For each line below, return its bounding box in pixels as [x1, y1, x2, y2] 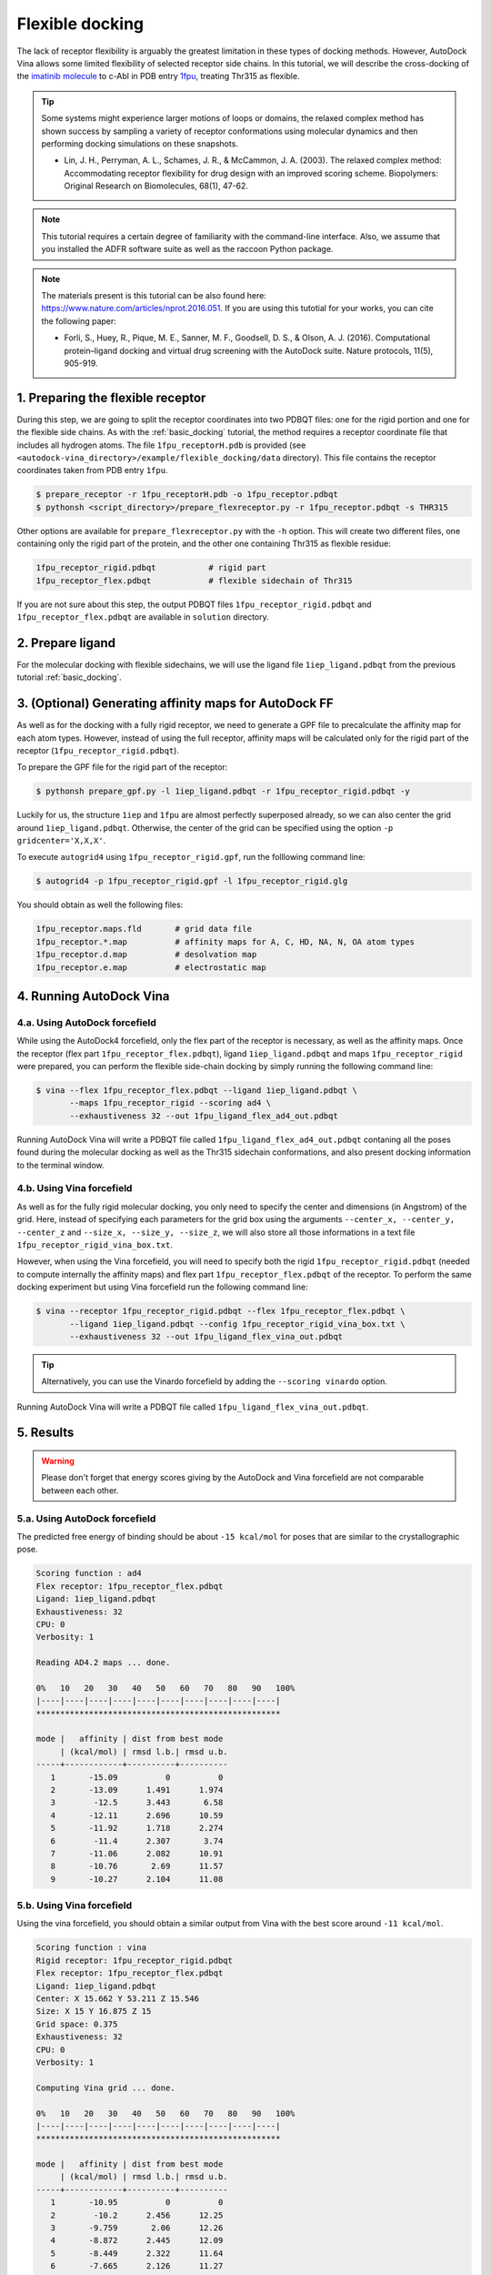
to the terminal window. [16, 1159, 105, 1170]
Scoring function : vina [35, 1943, 147, 1953]
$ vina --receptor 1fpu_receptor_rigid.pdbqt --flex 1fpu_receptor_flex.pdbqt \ [35, 1306, 406, 1317]
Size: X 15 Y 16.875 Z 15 [35, 2007, 152, 2017]
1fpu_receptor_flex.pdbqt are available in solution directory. [16, 611, 270, 622]
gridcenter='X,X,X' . [16, 835, 106, 846]
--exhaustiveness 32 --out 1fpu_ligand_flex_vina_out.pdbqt [69, 1331, 344, 1341]
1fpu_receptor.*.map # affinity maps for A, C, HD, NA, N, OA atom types [35, 936, 416, 946]
